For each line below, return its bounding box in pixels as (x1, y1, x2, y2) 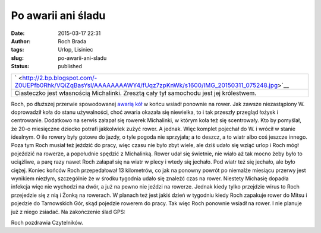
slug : (11, 54, 24, 62)
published (58, 63, 83, 70)
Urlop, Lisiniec (58, 46, 93, 53)
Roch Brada (58, 37, 87, 44)
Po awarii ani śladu (11, 9, 106, 22)
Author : (11, 37, 31, 44)
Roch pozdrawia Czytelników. (11, 219, 83, 226)
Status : (11, 63, 30, 70)
